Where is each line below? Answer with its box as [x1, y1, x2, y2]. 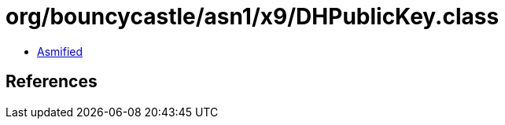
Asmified [37, 44, 83, 58]
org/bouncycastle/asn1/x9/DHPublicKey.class [6, 3, 499, 30]
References [6, 72, 98, 92]
